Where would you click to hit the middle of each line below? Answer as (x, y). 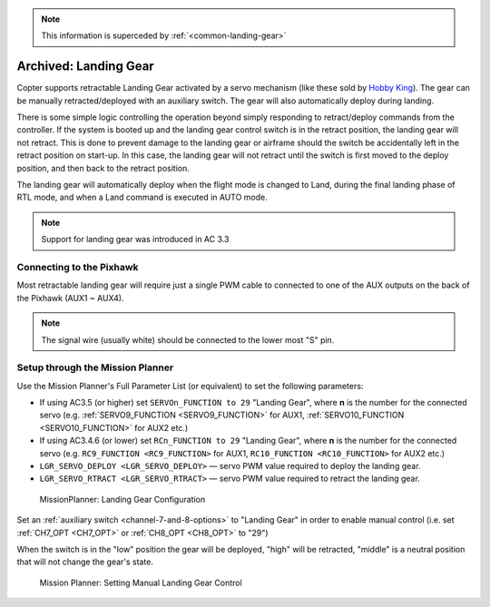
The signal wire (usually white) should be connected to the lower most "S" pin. (188, 339)
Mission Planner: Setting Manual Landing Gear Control (141, 583)
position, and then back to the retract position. (103, 168)
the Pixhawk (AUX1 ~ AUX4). (70, 298)
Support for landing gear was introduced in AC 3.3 (135, 240)
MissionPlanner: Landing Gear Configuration (122, 499)
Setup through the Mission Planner (95, 367)
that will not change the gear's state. (85, 562)
